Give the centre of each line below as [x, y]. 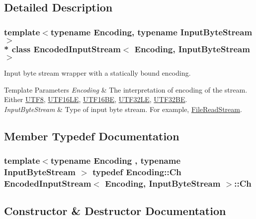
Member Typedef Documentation [92, 136]
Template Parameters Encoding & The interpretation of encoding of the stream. [126, 89]
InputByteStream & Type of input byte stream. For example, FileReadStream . [123, 109]
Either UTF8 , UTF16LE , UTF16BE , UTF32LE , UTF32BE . [96, 99]
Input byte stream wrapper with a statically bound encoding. [97, 72]
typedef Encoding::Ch [137, 171]
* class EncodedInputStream [62, 49]
